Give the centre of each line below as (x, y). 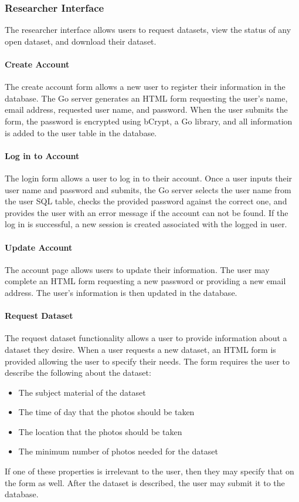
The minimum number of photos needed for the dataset (118, 451)
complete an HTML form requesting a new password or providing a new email (145, 281)
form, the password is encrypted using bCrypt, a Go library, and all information (149, 121)
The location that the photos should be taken (100, 431)
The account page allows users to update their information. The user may (137, 269)
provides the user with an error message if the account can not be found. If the (147, 212)
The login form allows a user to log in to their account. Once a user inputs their (149, 178)
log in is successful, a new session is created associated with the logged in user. (146, 224)
